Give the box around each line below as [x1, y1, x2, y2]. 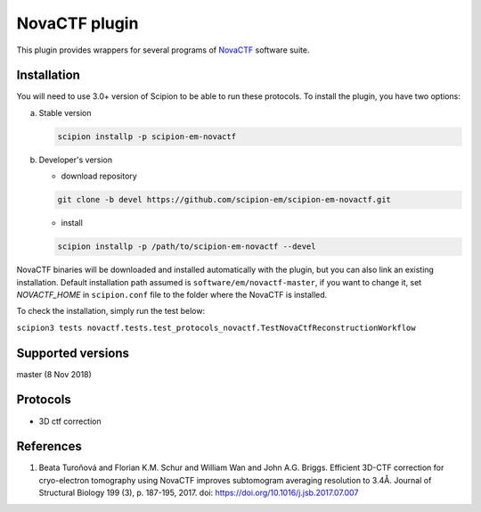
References [16, 439, 82, 454]
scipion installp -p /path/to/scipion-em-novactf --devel [57, 242, 316, 252]
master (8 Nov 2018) [16, 368, 93, 379]
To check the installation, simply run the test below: [16, 306, 205, 317]
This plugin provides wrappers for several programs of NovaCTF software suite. [16, 45, 310, 55]
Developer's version [38, 154, 113, 165]
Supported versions [16, 345, 129, 360]
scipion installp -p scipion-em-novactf [57, 131, 236, 142]
